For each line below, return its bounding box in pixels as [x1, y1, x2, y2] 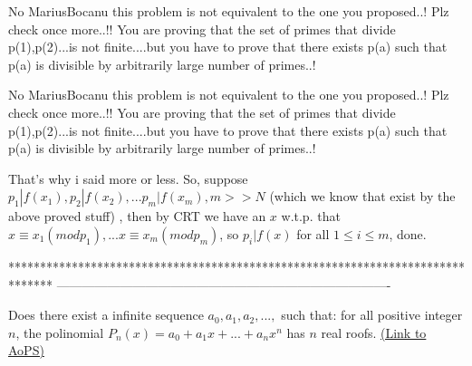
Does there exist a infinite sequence [8, 305, 204, 324]
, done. [389, 224, 427, 243]
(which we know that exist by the [269, 187, 456, 206]
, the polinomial [15, 323, 104, 342]
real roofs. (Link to [321, 323, 427, 342]
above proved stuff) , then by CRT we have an [8, 207, 266, 226]
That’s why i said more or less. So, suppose [8, 169, 248, 188]
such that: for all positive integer [281, 305, 463, 324]
